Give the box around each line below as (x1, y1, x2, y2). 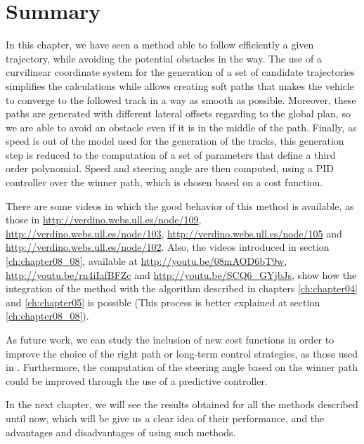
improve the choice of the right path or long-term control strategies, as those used (6, 346, 358, 360)
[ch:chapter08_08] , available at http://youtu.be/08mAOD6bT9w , (6, 254, 287, 268)
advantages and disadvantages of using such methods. (6, 424, 236, 439)
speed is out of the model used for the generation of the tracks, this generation (6, 133, 344, 148)
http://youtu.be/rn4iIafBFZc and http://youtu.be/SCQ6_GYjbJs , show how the (6, 267, 357, 282)
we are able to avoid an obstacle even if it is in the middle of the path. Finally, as (6, 119, 357, 134)
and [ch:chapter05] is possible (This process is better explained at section (6, 294, 320, 309)
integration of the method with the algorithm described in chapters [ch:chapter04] (6, 281, 358, 296)
